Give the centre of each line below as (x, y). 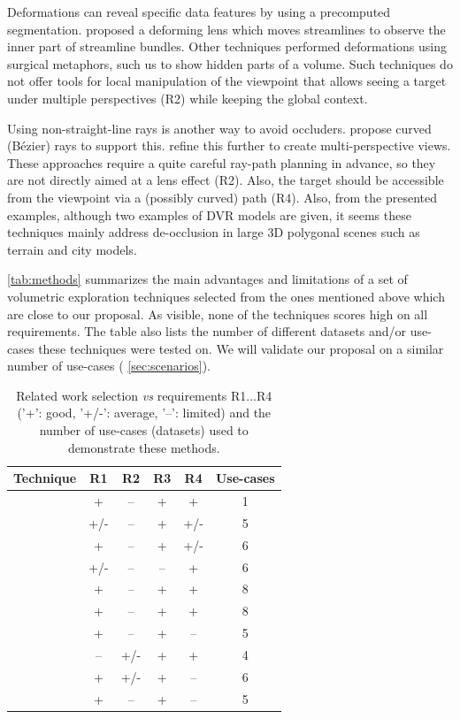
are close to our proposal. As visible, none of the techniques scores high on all (218, 314)
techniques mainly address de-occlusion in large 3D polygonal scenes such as (214, 232)
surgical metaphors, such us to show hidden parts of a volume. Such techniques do (230, 63)
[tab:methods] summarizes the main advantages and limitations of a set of (207, 279)
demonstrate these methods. (144, 447)
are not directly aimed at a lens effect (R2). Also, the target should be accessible (226, 180)
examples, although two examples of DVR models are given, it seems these (209, 214)
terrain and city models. (72, 249)
